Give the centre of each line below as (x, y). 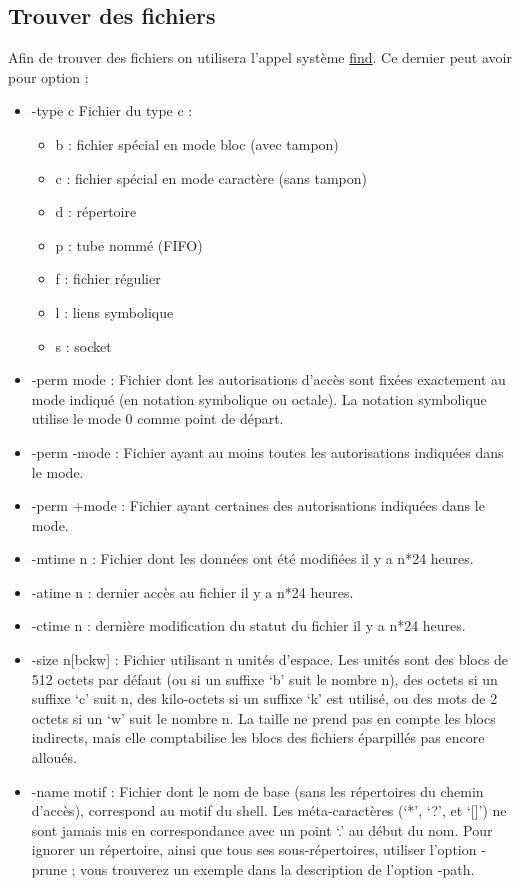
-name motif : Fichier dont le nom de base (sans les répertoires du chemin (257, 790)
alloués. (54, 757)
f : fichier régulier (108, 278)
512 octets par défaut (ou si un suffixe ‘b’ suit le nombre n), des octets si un (264, 678)
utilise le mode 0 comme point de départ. (157, 418)
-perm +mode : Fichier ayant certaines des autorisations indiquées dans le (258, 505)
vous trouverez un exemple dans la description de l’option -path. (277, 869)
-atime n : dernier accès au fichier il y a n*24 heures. (192, 591)
